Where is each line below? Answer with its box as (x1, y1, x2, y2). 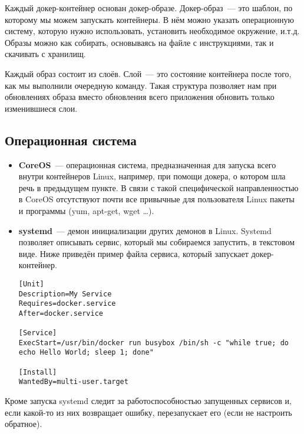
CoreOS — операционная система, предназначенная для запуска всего (18, 158, 276, 171)
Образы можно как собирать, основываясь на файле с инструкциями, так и (5, 36, 274, 48)
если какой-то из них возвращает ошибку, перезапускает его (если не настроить (5, 406, 292, 418)
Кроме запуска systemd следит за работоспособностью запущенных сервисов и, (5, 395, 292, 407)
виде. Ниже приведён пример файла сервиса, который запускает (18, 247, 249, 259)
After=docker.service (18, 309, 103, 318)
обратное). (5, 418, 42, 430)
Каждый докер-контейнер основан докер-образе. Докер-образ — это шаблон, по (5, 2, 293, 14)
